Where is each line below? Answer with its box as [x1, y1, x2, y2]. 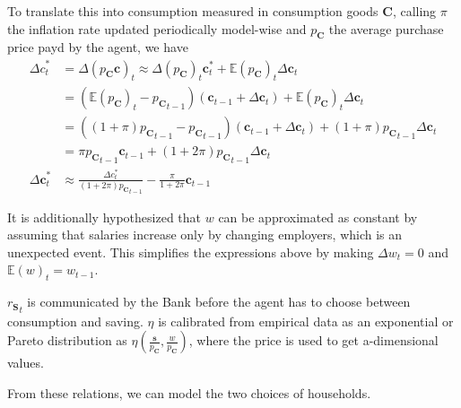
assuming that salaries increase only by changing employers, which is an [7, 225, 403, 244]
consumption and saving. [7, 311, 144, 330]
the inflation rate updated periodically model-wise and [7, 19, 307, 38]
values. [7, 353, 44, 372]
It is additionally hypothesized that [7, 207, 202, 226]
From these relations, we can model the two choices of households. [7, 383, 371, 402]
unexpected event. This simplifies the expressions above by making [7, 242, 374, 261]
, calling [392, 2, 437, 20]
